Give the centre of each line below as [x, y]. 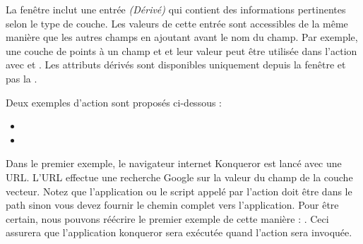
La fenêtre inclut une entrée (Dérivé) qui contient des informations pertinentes [176, 9]
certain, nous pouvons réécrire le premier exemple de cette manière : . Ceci [167, 218]
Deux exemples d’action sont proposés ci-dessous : [114, 102]
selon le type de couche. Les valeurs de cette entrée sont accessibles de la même [177, 23]
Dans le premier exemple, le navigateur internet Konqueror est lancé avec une [174, 163]
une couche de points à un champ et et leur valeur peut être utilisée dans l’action [181, 50]
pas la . [22, 78]
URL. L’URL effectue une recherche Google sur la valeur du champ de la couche [179, 177]
